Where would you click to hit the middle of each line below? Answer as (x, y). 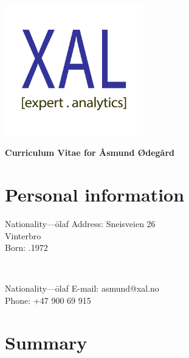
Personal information (95, 195)
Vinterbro (23, 235)
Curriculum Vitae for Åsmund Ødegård (90, 153)
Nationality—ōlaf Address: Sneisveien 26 (80, 224)
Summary (46, 342)
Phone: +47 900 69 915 (48, 300)
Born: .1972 (26, 247)
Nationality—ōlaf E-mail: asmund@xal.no (82, 288)
